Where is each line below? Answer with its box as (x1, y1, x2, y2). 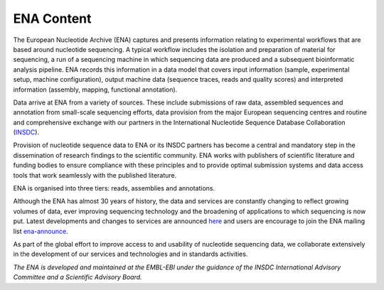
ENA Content (13, 11, 92, 26)
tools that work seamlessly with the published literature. (13, 171, 177, 179)
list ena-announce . (13, 227, 68, 235)
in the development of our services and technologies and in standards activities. (13, 249, 248, 259)
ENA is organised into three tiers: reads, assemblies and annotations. (13, 184, 215, 193)
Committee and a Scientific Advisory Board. (13, 273, 142, 281)
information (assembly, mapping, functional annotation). (13, 85, 178, 94)
